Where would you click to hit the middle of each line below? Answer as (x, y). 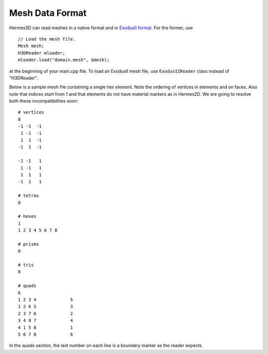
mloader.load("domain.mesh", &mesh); (64, 60)
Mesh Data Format (48, 13)
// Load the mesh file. (47, 39)
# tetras (29, 196)
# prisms (29, 244)
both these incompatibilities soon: (44, 101)
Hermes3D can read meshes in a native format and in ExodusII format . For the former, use (101, 28)
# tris (26, 265)
